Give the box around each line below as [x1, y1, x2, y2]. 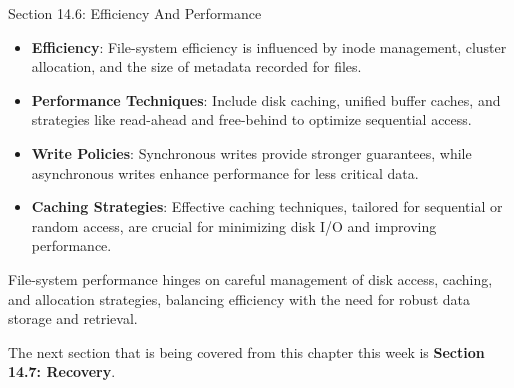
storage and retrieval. [8, 308, 138, 329]
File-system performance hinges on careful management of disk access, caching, [8, 268, 493, 289]
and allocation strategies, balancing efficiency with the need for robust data [8, 288, 470, 309]
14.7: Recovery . [8, 361, 116, 382]
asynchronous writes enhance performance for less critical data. [31, 162, 419, 183]
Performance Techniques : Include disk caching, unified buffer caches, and [31, 89, 501, 110]
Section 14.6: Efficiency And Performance [8, 3, 262, 23]
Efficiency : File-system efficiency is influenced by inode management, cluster [31, 36, 507, 57]
